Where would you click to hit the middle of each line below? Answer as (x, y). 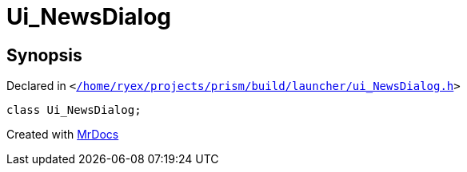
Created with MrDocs (63, 135)
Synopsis (44, 55)
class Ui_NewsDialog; (74, 110)
